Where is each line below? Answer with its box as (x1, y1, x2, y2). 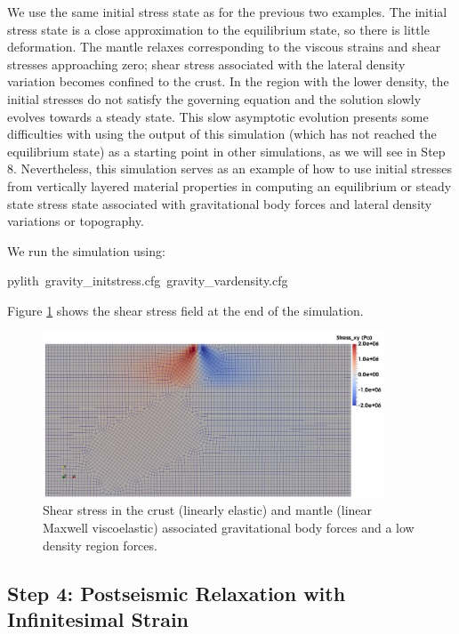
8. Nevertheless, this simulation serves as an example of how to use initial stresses (7, 159, 452, 178)
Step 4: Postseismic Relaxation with (7, 579, 346, 606)
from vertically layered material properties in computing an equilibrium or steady (7, 176, 452, 195)
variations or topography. (7, 212, 144, 230)
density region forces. (43, 535, 157, 554)
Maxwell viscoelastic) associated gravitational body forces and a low (43, 518, 415, 537)
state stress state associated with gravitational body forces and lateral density (7, 194, 432, 213)
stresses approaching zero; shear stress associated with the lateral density (7, 54, 406, 73)
